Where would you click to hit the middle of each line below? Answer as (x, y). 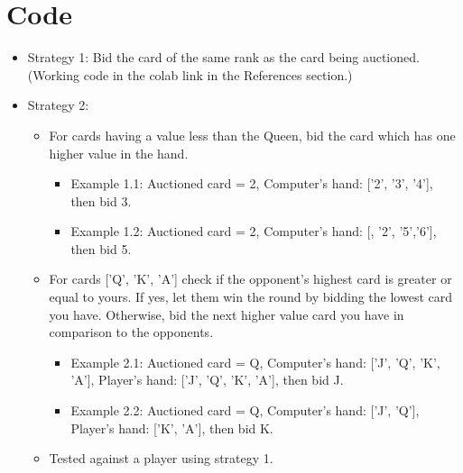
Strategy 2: (58, 105)
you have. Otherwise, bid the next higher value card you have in (227, 314)
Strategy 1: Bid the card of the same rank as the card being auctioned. (223, 57)
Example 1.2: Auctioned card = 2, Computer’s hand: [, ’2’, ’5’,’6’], (254, 231)
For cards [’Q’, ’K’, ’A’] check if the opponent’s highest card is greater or (250, 279)
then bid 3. (101, 200)
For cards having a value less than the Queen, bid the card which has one (252, 135)
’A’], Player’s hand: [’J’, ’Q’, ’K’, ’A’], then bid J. (207, 380)
